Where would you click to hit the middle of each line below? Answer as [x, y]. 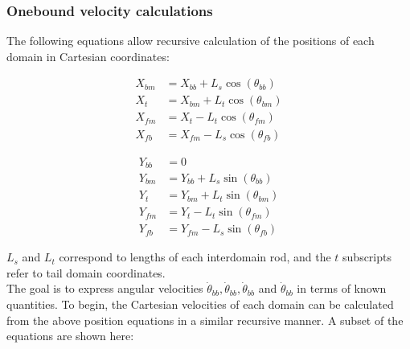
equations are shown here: [70, 336]
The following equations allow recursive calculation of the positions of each [191, 41]
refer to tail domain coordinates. [86, 272]
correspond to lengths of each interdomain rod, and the [195, 257]
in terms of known [342, 288]
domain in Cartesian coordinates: [88, 56]
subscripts [367, 257]
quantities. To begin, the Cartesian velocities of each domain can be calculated [200, 304]
